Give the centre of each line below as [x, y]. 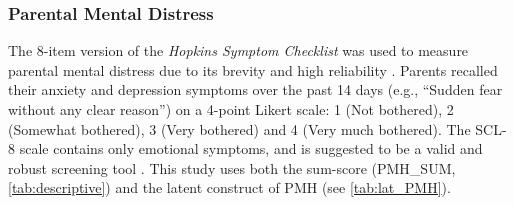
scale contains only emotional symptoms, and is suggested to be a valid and [251, 148]
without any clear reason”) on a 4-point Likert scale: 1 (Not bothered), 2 [231, 109]
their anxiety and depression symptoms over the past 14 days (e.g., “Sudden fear [255, 89]
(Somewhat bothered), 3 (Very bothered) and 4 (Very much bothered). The [239, 128]
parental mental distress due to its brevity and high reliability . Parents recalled [253, 69]
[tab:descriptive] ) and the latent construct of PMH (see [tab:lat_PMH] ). [229, 187]
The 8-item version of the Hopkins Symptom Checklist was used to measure [238, 50]
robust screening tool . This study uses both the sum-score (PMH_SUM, [232, 167]
